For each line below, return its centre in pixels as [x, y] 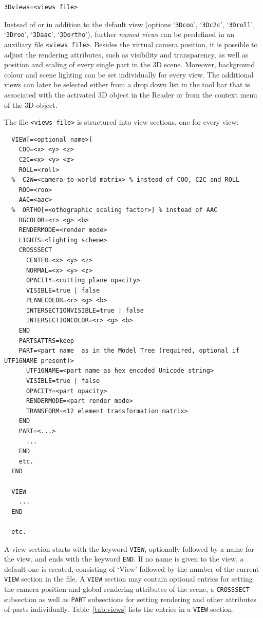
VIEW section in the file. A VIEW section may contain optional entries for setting [128, 579]
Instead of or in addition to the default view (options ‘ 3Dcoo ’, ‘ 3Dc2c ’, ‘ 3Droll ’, [130, 24]
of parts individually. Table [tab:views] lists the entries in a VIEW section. [119, 609]
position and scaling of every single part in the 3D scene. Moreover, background [130, 64]
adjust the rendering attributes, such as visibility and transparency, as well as [126, 54]
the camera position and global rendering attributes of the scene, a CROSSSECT [127, 589]
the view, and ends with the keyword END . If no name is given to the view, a [124, 559]
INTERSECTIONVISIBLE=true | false [85, 310]
